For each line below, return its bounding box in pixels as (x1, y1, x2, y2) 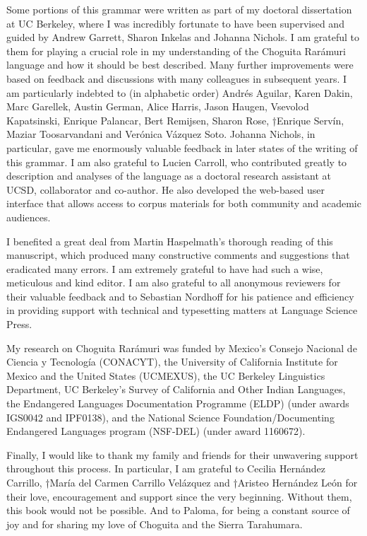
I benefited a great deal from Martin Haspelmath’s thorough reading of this (6, 233, 333, 248)
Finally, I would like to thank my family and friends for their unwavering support (6, 447, 359, 462)
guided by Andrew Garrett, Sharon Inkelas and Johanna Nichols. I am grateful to (6, 30, 360, 45)
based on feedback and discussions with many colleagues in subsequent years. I (6, 71, 347, 86)
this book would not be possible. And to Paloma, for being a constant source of (6, 503, 350, 518)
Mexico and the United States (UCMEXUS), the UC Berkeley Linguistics (6, 368, 325, 383)
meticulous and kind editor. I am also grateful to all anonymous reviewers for (6, 275, 341, 290)
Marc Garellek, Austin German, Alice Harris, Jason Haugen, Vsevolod (6, 99, 309, 114)
